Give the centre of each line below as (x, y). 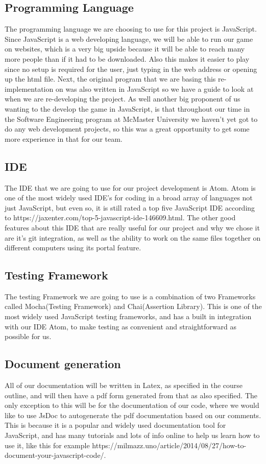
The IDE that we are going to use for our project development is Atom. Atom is (130, 187)
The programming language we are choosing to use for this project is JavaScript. (131, 29)
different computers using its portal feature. (73, 248)
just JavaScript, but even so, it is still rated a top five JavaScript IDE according (130, 207)
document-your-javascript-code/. (55, 455)
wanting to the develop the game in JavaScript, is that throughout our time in (127, 108)
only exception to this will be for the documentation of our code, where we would (132, 405)
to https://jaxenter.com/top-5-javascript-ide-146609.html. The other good (120, 217)
